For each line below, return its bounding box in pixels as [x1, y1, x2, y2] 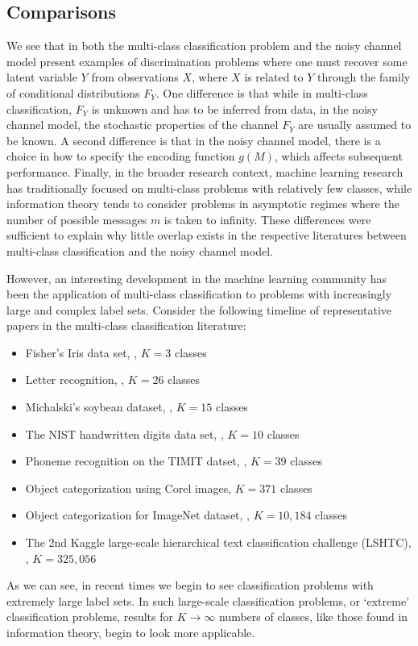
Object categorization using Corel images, [25, 479, 232, 496]
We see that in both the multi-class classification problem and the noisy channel [6, 37, 402, 54]
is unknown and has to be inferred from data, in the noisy [91, 100, 378, 117]
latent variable [6, 69, 77, 85]
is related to [244, 69, 304, 85]
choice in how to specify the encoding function [6, 148, 235, 165]
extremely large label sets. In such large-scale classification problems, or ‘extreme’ [6, 592, 410, 609]
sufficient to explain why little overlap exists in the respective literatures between [6, 227, 407, 244]
